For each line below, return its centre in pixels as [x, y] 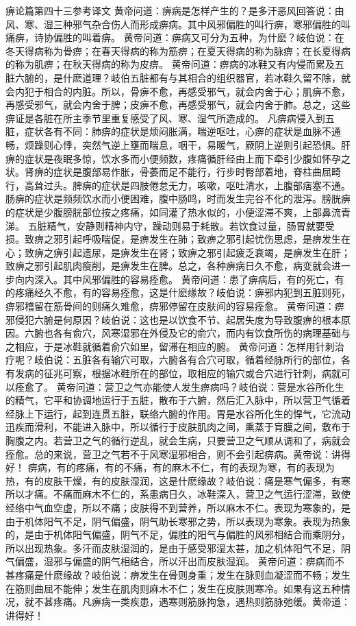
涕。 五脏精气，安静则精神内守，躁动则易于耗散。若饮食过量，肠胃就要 [165, 225]
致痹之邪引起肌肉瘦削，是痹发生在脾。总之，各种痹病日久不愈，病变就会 [168, 266]
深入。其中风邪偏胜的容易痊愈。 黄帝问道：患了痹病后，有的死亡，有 [189, 279]
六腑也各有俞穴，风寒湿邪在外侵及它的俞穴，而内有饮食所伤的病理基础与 [187, 333]
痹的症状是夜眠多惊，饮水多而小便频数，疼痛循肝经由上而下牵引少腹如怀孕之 [178, 158]
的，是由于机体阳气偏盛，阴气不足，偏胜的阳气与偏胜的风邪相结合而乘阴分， [178, 534]
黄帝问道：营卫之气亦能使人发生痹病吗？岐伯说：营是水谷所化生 [200, 386]
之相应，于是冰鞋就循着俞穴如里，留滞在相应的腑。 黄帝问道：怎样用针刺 [170, 346]
